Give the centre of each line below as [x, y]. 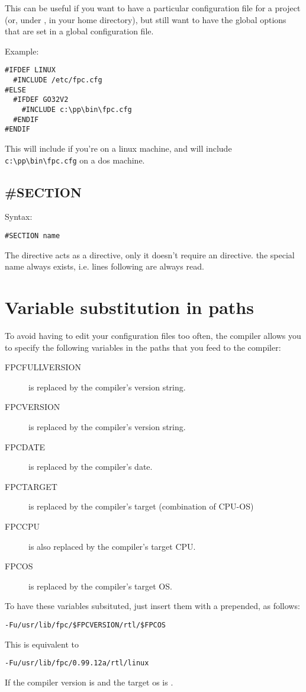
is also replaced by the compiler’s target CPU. [112, 546]
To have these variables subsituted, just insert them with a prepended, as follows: [152, 606]
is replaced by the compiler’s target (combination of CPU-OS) [141, 506]
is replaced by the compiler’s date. [91, 467]
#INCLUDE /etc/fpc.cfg [58, 80]
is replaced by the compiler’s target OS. [100, 586]
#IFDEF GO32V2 [41, 100]
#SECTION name [33, 236]
